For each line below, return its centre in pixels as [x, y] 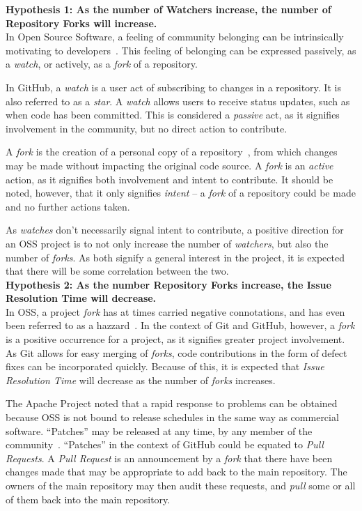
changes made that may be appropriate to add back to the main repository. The [176, 472]
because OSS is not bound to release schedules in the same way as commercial [172, 417]
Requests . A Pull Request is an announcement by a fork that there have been [169, 458]
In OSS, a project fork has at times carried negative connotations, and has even [175, 311]
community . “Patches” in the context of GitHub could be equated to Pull [165, 444]
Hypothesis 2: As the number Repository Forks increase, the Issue [168, 284]
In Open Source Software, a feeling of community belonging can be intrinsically [175, 37]
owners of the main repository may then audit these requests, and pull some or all [181, 485]
